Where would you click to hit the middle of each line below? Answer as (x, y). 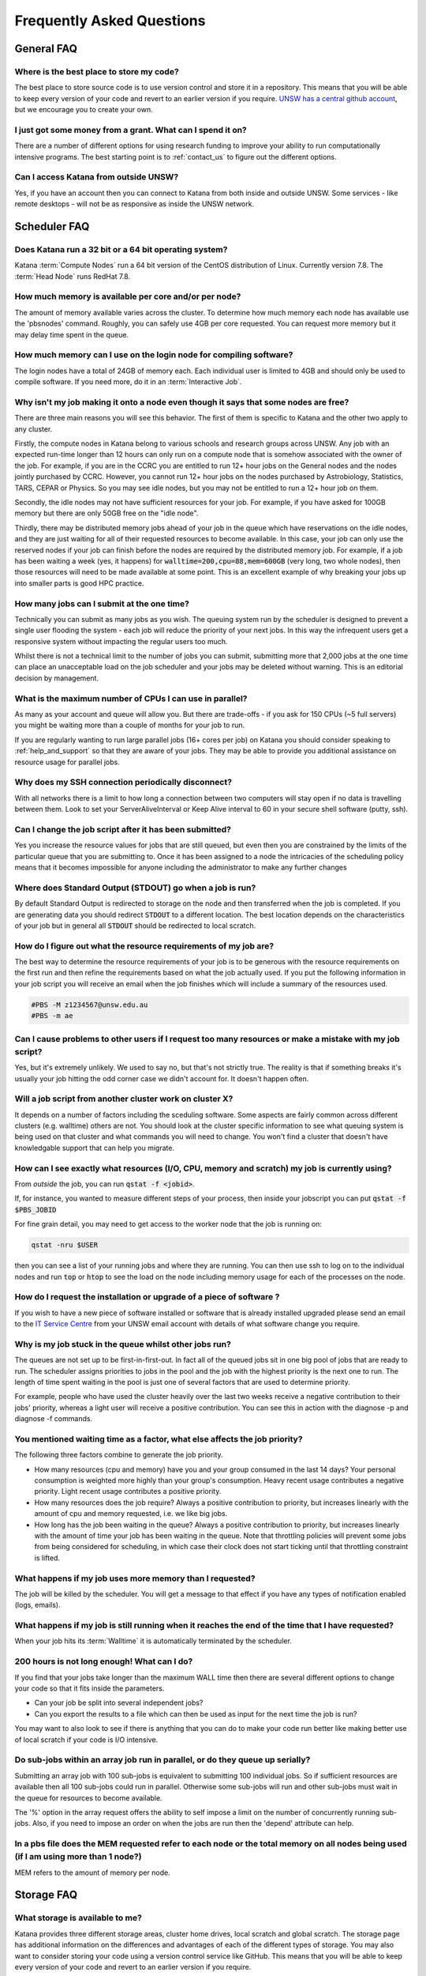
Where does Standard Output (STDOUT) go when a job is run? (135, 888)
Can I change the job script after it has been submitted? (123, 829)
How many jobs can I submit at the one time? (102, 603)
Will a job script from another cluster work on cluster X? (124, 1099)
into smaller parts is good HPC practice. (79, 583)
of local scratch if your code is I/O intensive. (86, 1740)
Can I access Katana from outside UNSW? (97, 177)
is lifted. (47, 1558)
